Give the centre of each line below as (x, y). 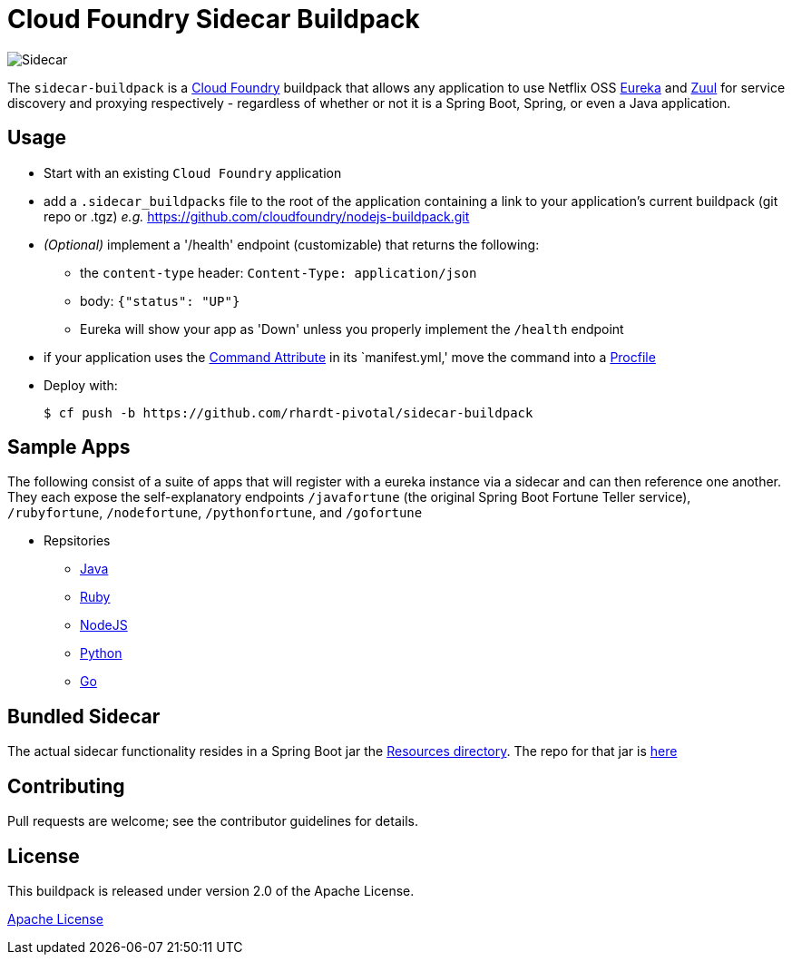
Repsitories (77, 541)
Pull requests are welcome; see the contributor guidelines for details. (213, 821)
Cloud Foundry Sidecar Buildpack (214, 19)
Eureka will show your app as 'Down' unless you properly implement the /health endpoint (352, 329)
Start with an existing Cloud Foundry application (193, 172)
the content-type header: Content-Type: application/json (279, 272)
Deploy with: (81, 385)
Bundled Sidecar (84, 716)
